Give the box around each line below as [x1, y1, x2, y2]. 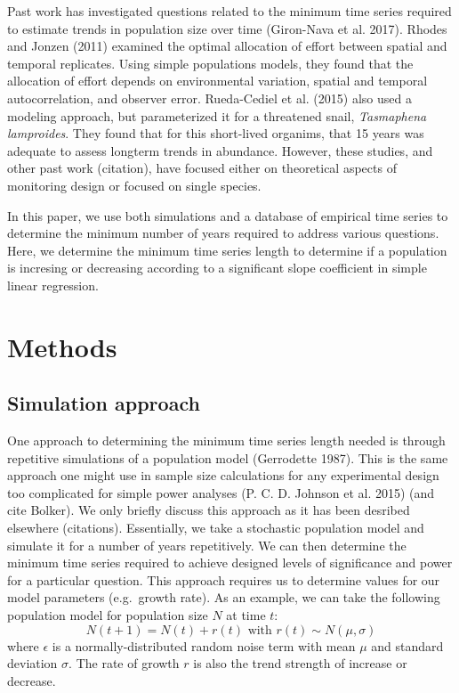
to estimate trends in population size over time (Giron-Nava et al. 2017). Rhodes [7, 19, 447, 37]
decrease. [7, 671, 56, 689]
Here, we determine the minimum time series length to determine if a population [7, 241, 447, 259]
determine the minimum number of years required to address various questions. [7, 224, 439, 242]
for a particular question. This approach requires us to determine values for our [7, 570, 440, 589]
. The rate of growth [68, 654, 180, 673]
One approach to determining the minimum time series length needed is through [7, 431, 446, 450]
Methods [7, 328, 117, 364]
